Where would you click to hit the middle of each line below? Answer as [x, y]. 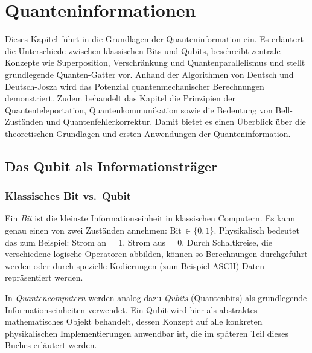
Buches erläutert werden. [51, 345]
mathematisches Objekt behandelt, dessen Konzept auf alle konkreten [134, 321]
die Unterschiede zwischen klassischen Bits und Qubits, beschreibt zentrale [143, 50]
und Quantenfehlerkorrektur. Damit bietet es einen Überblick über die [176, 122]
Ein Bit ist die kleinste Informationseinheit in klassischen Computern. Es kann [150, 218]
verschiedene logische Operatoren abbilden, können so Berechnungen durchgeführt [156, 254]
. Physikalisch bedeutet [256, 230]
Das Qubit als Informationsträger [111, 166]
